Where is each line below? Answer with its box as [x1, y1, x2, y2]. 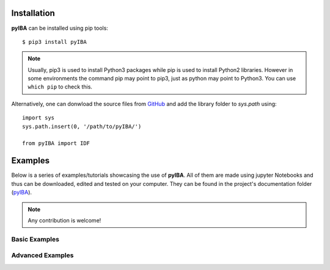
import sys [22, 115, 55, 121]
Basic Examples [11, 235, 59, 243]
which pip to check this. [28, 83, 93, 91]
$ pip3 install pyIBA [22, 38, 87, 45]
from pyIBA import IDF [22, 140, 90, 147]
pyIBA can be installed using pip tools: [11, 24, 108, 32]
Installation [11, 8, 55, 18]
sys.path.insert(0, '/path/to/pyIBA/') [22, 123, 142, 130]
